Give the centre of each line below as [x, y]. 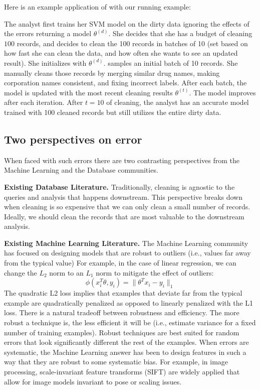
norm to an [66, 272]
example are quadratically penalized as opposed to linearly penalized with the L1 [129, 302]
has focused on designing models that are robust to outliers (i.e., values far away [127, 253]
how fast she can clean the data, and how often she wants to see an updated [121, 53]
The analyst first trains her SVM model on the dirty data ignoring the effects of [127, 23]
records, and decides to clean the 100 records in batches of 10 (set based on [132, 43]
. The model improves [222, 92]
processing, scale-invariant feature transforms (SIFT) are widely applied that [122, 372]
